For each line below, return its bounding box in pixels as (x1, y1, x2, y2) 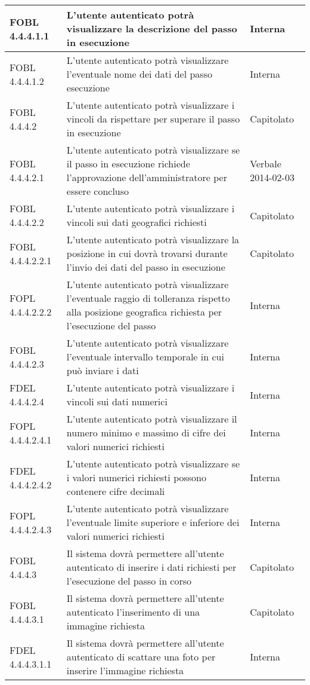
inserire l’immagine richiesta (66, 663, 184, 677)
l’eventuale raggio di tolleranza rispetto (66, 291, 230, 305)
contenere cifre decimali (66, 484, 165, 498)
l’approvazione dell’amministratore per (66, 170, 227, 184)
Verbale (250, 157, 281, 170)
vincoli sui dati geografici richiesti (66, 215, 207, 229)
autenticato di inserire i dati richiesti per (66, 560, 237, 574)
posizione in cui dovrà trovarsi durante (66, 246, 228, 260)
